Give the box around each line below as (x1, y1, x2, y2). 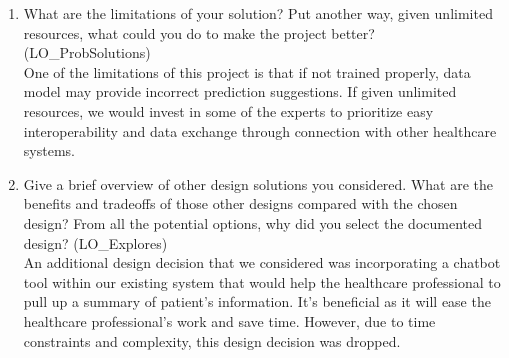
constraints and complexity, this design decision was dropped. (23, 330, 401, 351)
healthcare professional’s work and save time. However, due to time (23, 310, 436, 331)
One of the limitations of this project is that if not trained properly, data (23, 61, 471, 82)
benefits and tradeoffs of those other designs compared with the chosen (23, 193, 458, 214)
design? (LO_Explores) (23, 232, 168, 253)
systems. (23, 140, 75, 161)
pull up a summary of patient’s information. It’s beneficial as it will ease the (23, 291, 491, 312)
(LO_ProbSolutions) (23, 42, 151, 63)
